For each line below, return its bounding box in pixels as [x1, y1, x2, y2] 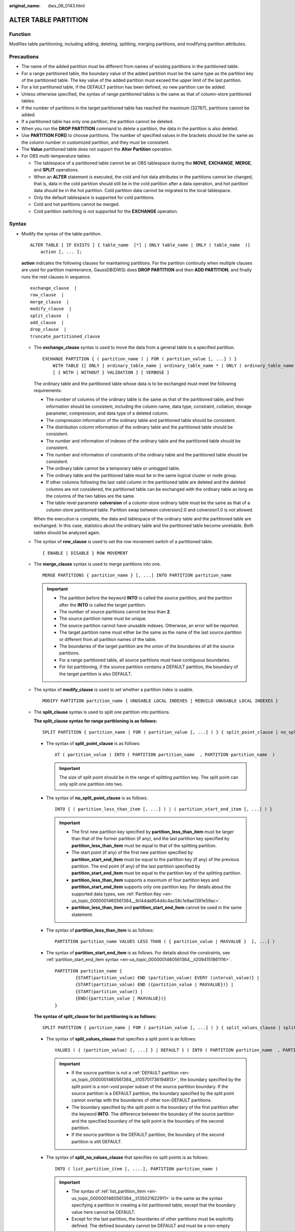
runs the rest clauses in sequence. [21, 274, 91, 280]
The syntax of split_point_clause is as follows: [46, 740, 141, 746]
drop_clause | [30, 326, 67, 332]
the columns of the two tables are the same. [46, 493, 135, 499]
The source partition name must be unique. [59, 615, 147, 621]
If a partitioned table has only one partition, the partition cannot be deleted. [21, 119, 174, 125]
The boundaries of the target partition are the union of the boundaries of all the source [59, 643, 235, 649]
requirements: [33, 388, 62, 393]
